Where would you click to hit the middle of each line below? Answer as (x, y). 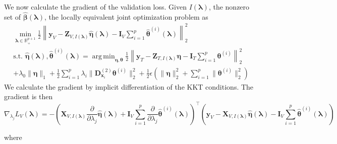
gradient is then (29, 96)
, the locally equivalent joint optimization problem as (126, 16)
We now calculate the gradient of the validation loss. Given (95, 7)
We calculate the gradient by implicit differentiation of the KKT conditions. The (129, 86)
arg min (103, 56)
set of (13, 16)
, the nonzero (229, 7)
